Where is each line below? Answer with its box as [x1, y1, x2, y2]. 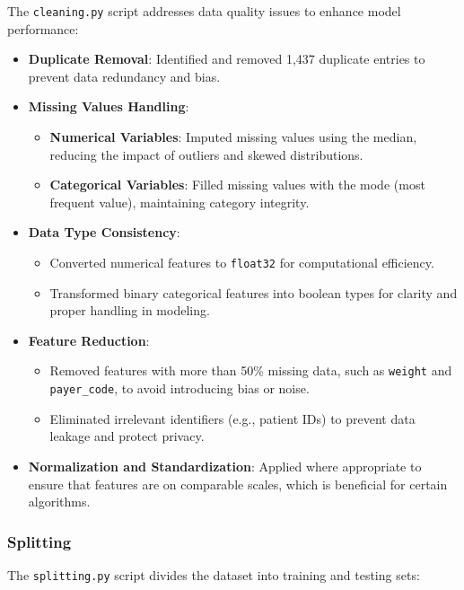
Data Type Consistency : [28, 223, 180, 242]
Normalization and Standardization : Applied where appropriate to [28, 456, 422, 475]
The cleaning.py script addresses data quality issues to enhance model [7, 2, 401, 20]
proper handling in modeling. [49, 301, 210, 320]
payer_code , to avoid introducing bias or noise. [49, 379, 310, 398]
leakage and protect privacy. [49, 427, 205, 445]
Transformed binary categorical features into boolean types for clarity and [49, 283, 458, 302]
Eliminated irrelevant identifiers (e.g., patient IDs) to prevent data [49, 409, 416, 427]
